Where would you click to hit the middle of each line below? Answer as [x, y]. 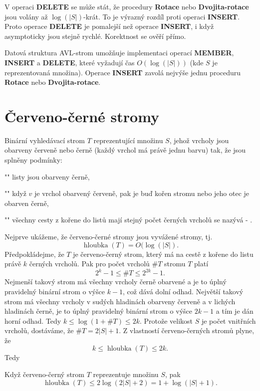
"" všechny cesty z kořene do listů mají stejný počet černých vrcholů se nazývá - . [129, 220]
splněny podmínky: [34, 160]
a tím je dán [235, 311]
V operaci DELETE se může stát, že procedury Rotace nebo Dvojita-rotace [127, 6]
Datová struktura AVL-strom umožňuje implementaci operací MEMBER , [119, 53]
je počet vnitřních [229, 320]
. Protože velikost [166, 320]
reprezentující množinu [128, 140]
